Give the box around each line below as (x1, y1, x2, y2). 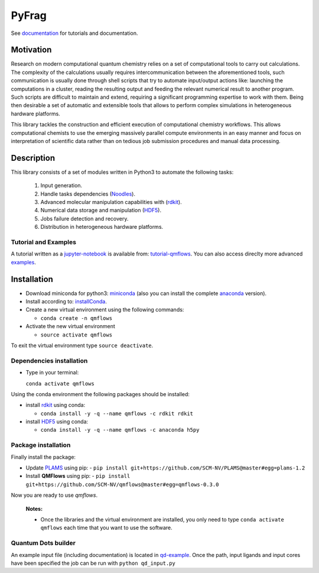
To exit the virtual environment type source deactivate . (11, 342, 154, 349)
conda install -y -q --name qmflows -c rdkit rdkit (40, 410, 194, 417)
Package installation (11, 441, 71, 449)
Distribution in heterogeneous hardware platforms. (40, 224, 164, 231)
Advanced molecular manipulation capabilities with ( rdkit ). (40, 199, 183, 206)
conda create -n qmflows (40, 315, 112, 322)
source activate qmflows (40, 331, 112, 338)
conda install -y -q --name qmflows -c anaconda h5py (40, 426, 200, 433)
